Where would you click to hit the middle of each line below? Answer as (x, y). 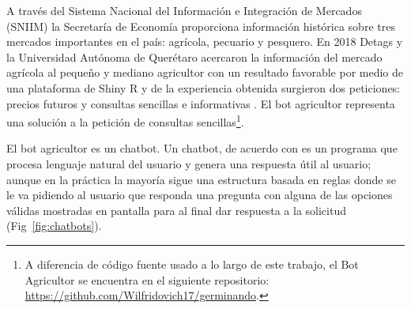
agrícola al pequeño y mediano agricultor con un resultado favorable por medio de (205, 72)
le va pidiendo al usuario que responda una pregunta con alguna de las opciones (200, 195)
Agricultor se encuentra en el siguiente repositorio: (147, 279)
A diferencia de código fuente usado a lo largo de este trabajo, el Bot (192, 264)
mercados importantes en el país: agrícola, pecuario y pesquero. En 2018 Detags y (205, 41)
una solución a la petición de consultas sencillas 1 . (125, 121)
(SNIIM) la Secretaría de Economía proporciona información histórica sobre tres (201, 26)
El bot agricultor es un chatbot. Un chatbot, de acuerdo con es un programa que (202, 148)
